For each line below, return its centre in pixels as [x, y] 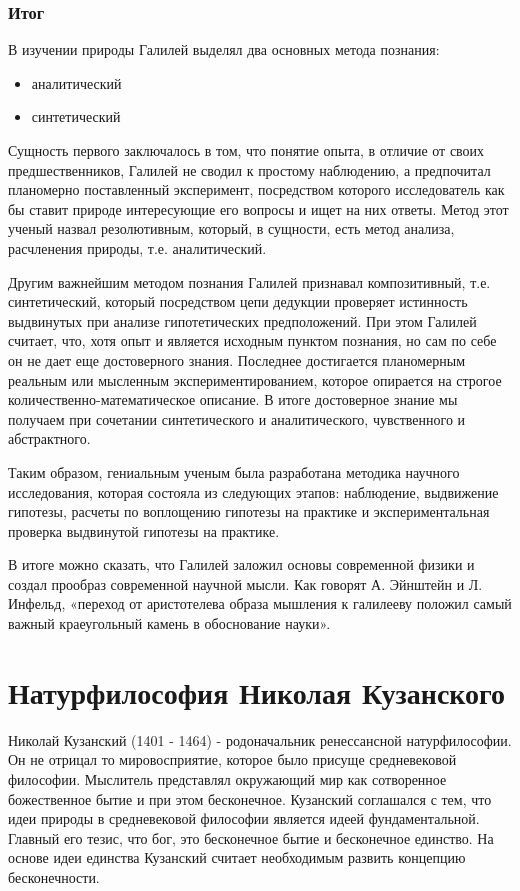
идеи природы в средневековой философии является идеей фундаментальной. [244, 818]
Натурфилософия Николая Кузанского [257, 691]
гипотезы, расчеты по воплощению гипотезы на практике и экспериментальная [249, 511]
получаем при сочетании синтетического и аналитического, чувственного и [237, 418]
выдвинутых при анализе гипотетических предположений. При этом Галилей [242, 320]
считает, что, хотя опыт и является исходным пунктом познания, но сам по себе [252, 340]
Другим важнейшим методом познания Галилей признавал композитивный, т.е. [249, 281]
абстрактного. [49, 438]
